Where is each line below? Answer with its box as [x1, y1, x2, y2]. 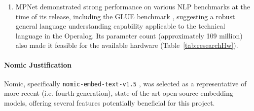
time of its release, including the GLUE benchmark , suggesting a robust [15, 11, 235, 21]
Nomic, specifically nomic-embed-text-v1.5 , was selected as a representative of [4, 78, 247, 88]
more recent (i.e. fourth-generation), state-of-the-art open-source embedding [4, 88, 233, 98]
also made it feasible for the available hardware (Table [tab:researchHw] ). [15, 40, 238, 50]
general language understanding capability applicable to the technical [15, 21, 225, 31]
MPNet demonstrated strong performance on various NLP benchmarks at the [15, 1, 250, 11]
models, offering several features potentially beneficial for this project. [4, 98, 215, 108]
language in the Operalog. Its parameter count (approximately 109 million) [15, 30, 243, 40]
